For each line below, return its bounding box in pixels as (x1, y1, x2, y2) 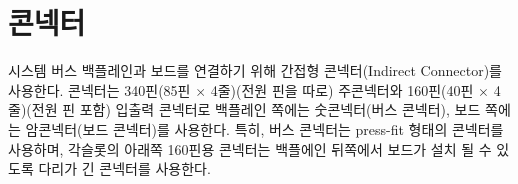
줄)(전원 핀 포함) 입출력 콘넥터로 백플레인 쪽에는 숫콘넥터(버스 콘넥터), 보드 (8, 99, 481, 120)
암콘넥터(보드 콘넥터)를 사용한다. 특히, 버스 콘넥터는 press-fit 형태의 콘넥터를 (25, 118, 504, 139)
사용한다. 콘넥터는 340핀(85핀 (8, 79, 191, 100)
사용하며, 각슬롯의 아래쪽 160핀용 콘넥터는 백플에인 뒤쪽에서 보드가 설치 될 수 (8, 138, 492, 159)
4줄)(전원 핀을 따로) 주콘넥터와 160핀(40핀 (210, 79, 474, 100)
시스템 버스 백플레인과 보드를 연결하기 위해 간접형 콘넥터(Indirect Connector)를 (8, 60, 502, 81)
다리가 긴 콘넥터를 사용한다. (38, 158, 211, 179)
